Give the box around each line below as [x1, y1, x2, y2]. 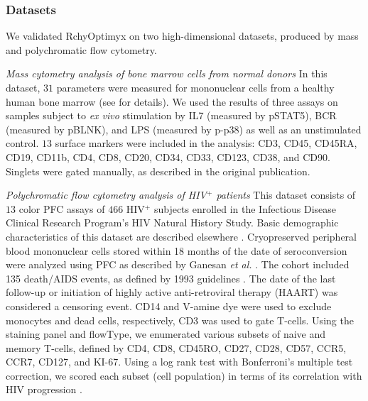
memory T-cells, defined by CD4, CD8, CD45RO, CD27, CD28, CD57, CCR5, [6, 340, 347, 355]
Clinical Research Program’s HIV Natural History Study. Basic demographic [6, 215, 339, 230]
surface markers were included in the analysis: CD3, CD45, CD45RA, [55, 136, 357, 150]
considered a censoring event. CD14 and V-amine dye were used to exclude [6, 298, 332, 313]
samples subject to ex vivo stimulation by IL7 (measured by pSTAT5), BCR [6, 108, 337, 123]
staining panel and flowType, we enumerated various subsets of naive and [6, 326, 326, 341]
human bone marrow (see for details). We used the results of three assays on [6, 94, 338, 109]
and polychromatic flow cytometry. [6, 42, 157, 57]
